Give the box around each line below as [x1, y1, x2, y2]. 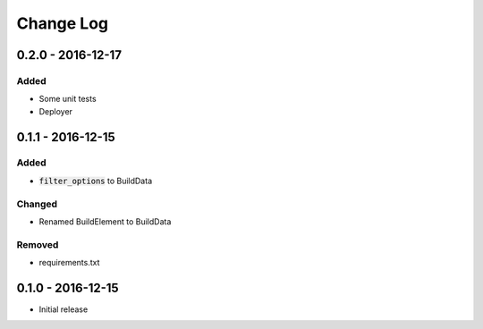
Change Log [16, 13, 109, 33]
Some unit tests [38, 94, 97, 105]
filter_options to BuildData [38, 175, 152, 186]
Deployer [38, 105, 73, 116]
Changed [16, 198, 58, 210]
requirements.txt [38, 257, 100, 268]
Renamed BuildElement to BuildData [38, 216, 172, 227]
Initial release [38, 304, 89, 315]
